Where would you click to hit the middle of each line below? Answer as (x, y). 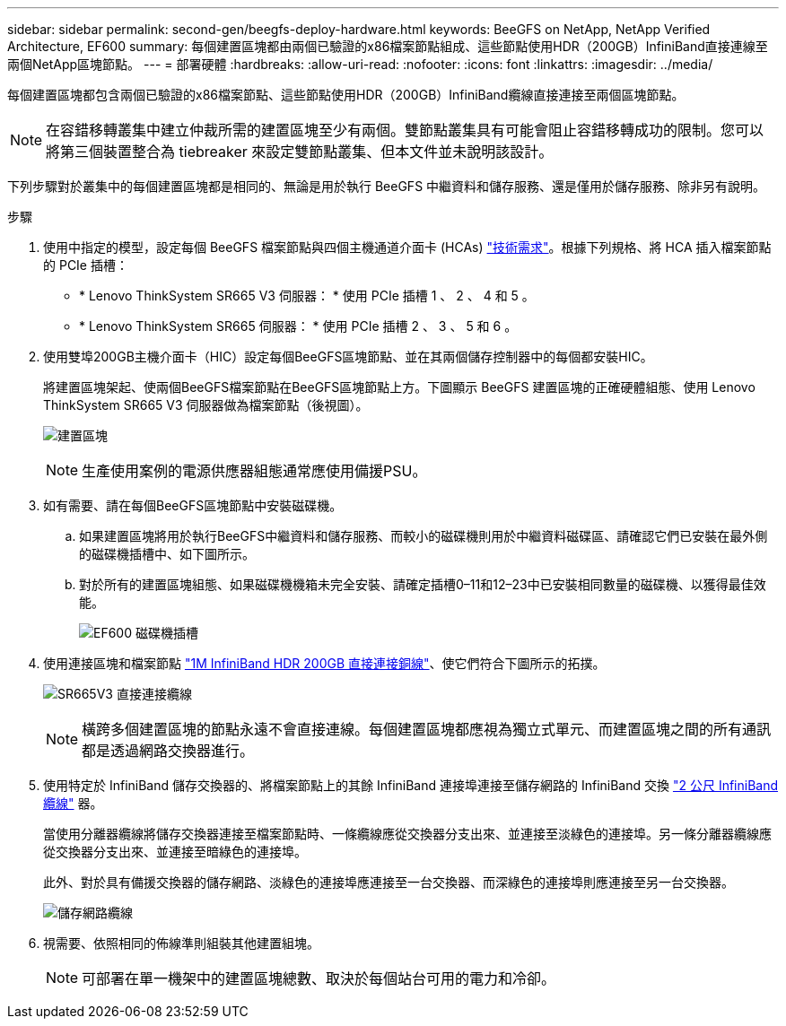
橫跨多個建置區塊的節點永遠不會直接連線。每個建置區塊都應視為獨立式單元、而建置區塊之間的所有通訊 (427, 729)
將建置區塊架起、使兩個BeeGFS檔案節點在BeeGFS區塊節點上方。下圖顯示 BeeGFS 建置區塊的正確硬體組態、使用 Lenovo (399, 387)
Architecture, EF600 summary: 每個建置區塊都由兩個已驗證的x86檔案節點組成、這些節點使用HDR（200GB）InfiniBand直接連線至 (388, 46)
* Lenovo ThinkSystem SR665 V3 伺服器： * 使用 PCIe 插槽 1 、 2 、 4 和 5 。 (307, 296)
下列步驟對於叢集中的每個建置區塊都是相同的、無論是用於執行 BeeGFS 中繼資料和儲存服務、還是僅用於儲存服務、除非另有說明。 (387, 186)
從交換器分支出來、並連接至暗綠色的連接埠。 (175, 852)
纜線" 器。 (73, 803)
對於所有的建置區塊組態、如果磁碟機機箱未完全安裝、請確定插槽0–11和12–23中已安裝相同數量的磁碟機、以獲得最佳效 (423, 584)
